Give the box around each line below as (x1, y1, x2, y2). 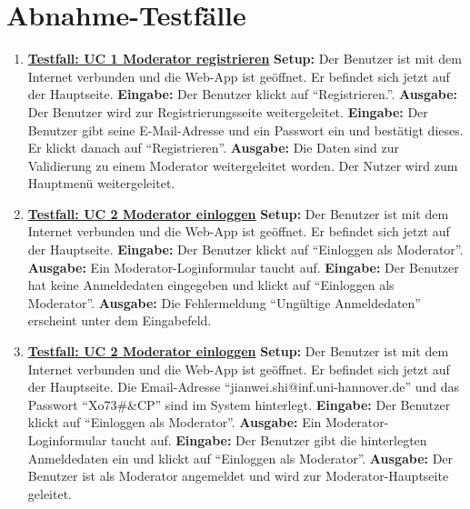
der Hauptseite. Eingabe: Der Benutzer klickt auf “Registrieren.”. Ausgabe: (27, 85, 458, 104)
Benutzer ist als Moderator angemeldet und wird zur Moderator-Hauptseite (27, 466, 449, 485)
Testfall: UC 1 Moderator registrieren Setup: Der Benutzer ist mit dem (27, 49, 462, 68)
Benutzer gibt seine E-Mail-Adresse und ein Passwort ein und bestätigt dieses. (27, 120, 464, 139)
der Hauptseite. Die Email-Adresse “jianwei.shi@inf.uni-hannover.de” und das (27, 377, 460, 396)
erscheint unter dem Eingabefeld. (27, 311, 212, 330)
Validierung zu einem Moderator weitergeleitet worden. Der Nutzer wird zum (27, 155, 458, 175)
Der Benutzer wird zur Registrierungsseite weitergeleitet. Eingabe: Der (27, 102, 428, 121)
